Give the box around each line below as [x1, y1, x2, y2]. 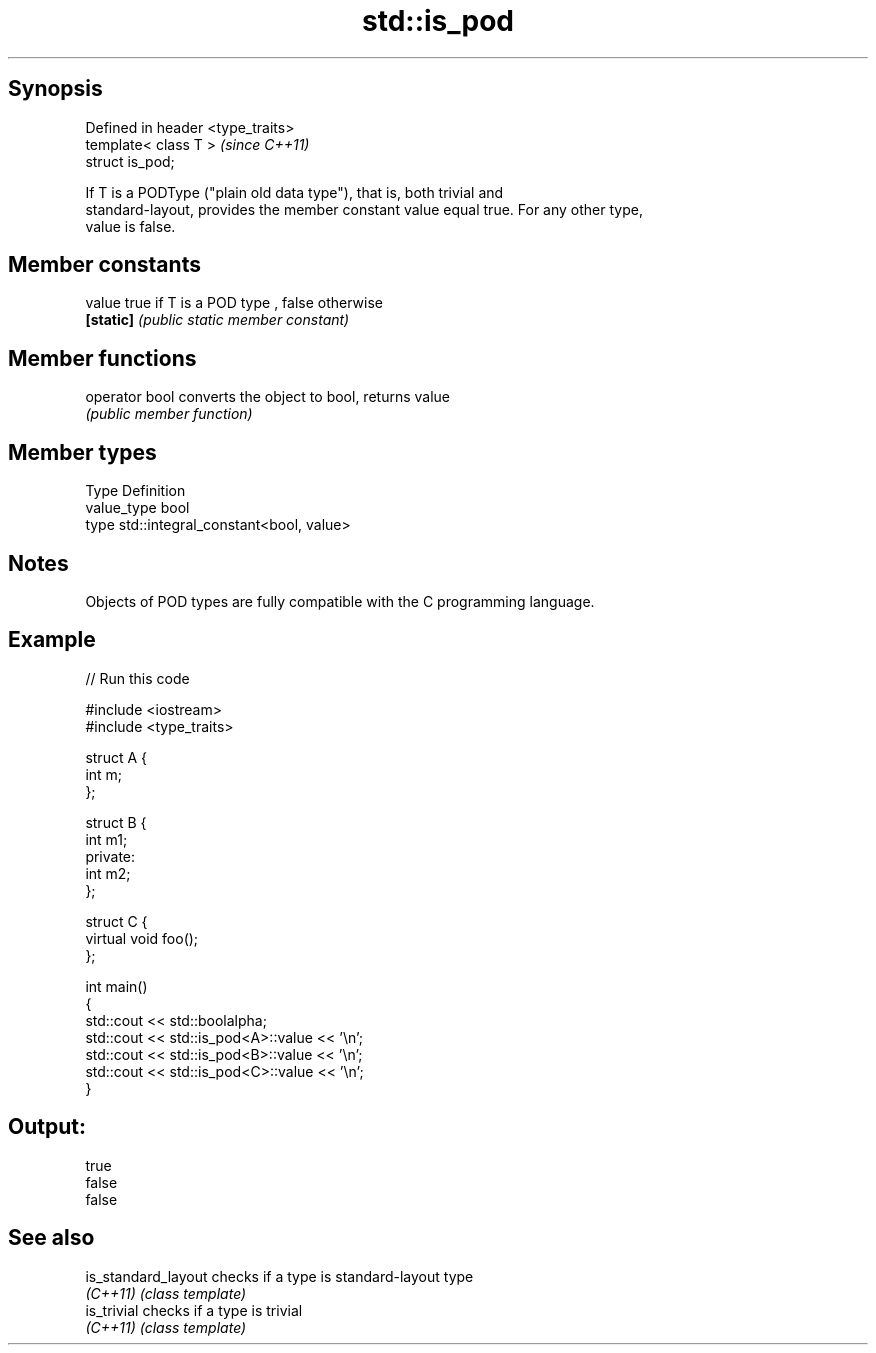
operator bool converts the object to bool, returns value [85, 388, 450, 406]
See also [8, 1225, 95, 1251]
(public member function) [85, 405, 253, 423]
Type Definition [85, 482, 186, 500]
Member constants [8, 252, 201, 278]
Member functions [8, 345, 197, 371]
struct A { [85, 748, 147, 766]
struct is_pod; [85, 152, 175, 170]
